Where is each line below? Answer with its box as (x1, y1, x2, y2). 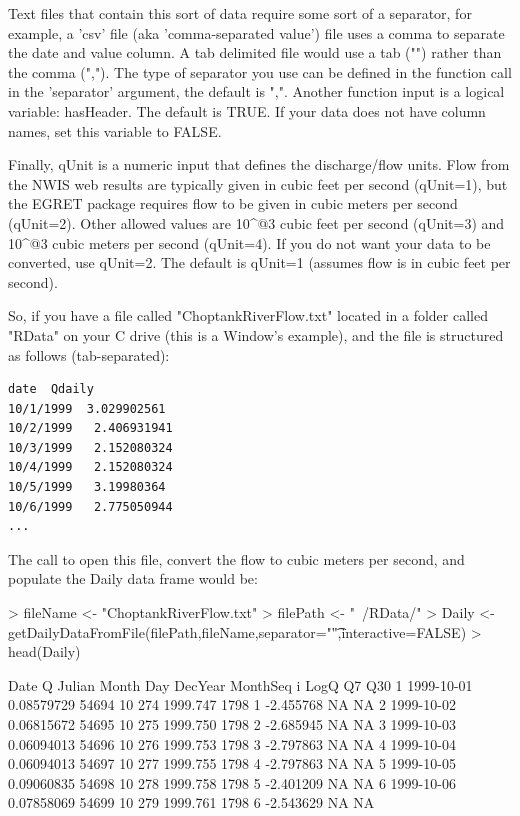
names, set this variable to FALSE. (8, 120, 222, 141)
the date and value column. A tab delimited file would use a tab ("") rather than (8, 42, 502, 63)
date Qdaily (8, 382, 94, 397)
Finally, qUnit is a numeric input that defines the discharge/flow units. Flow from (8, 154, 510, 175)
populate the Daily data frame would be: (8, 568, 258, 589)
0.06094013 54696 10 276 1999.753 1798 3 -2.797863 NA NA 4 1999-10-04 (8, 733, 456, 754)
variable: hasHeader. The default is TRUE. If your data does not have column (8, 100, 486, 121)
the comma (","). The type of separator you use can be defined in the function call (8, 61, 512, 82)
